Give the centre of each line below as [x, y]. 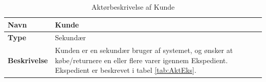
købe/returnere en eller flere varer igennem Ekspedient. [141, 60]
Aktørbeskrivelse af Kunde [133, 7]
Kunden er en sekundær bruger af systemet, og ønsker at [144, 50]
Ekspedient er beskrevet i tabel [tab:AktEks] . [126, 70]
